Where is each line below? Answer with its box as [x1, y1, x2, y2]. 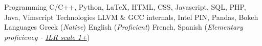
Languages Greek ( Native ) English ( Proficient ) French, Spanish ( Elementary [4, 21, 243, 32]
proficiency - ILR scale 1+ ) [4, 31, 90, 42]
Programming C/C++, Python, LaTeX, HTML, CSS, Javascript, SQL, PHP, [4, 2, 246, 12]
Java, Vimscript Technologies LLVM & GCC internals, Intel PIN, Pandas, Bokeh [4, 11, 258, 22]
